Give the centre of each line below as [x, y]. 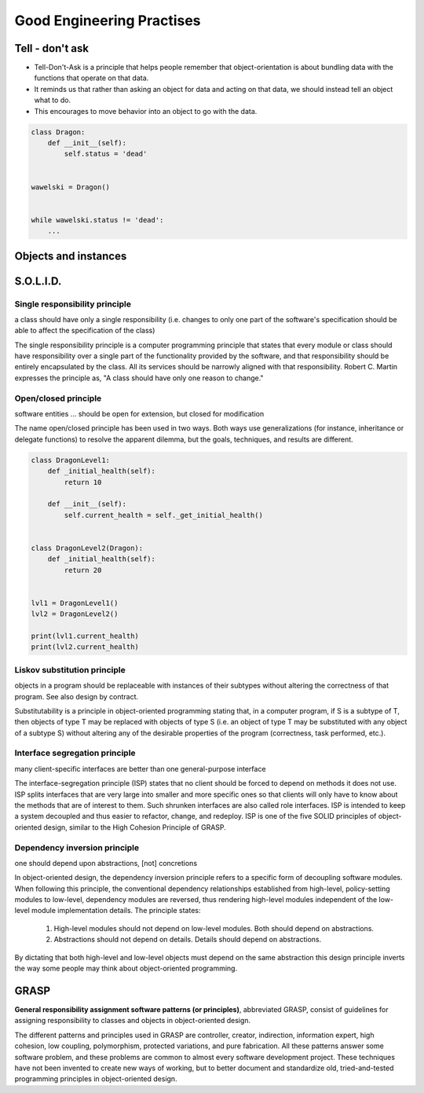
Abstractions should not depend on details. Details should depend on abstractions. [188, 940]
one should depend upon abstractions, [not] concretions [106, 863]
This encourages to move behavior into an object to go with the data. [146, 111]
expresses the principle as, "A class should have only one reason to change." [139, 378]
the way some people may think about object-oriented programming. [126, 968]
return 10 [83, 482]
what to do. [52, 100]
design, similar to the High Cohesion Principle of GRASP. [135, 827]
